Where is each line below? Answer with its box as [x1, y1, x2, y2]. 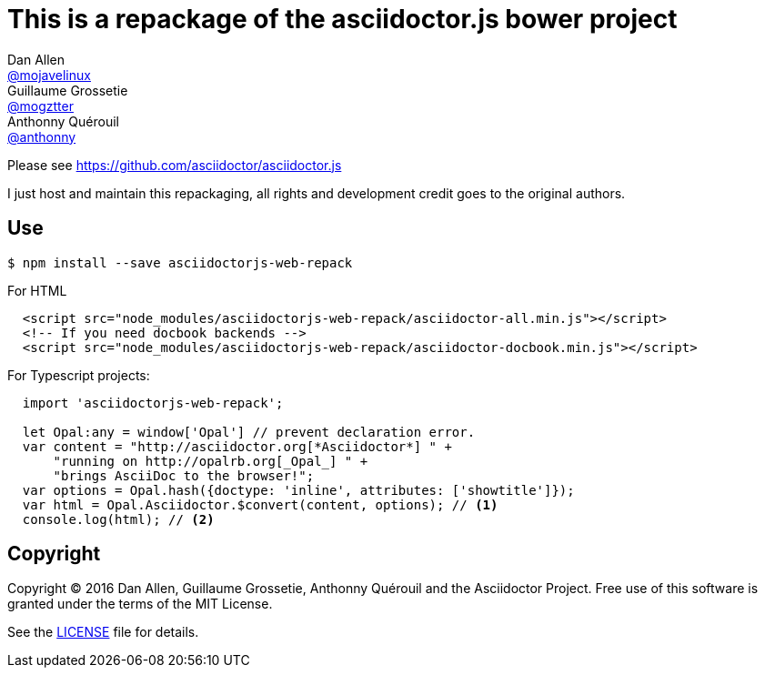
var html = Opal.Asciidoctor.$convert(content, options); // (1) [22, 497, 498, 512]
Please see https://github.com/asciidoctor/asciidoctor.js [7, 156, 342, 173]
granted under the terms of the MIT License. [7, 596, 273, 612]
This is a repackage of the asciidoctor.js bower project [7, 4, 678, 35]
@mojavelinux [7, 66, 91, 83]
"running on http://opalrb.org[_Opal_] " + [53, 453, 368, 468]
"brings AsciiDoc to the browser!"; [53, 468, 315, 483]
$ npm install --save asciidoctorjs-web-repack [7, 255, 353, 270]
